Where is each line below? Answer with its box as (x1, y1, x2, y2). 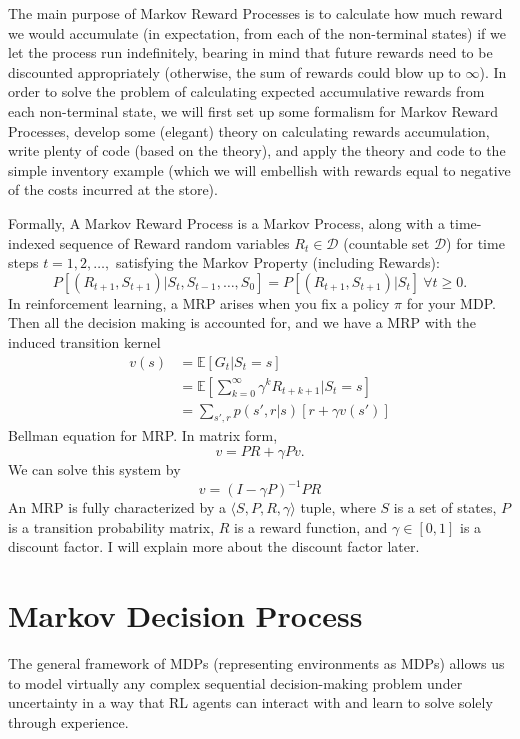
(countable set (343, 232, 430, 253)
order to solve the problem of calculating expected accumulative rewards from (8, 81, 485, 102)
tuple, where (300, 497, 376, 518)
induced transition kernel (8, 331, 161, 352)
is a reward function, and (234, 516, 388, 537)
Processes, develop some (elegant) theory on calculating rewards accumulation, (8, 120, 490, 141)
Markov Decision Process (8, 595, 363, 636)
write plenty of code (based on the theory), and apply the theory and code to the (8, 140, 506, 161)
